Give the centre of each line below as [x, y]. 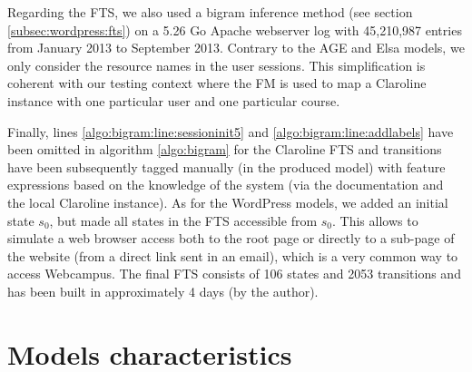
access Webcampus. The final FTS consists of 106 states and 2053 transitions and [234, 274]
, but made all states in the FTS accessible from [183, 220]
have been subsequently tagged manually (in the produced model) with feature [226, 166]
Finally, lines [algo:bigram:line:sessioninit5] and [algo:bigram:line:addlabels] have [231, 131]
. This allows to [375, 220]
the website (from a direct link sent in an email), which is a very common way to [233, 255]
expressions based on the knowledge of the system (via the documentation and [226, 185]
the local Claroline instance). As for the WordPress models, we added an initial [228, 202]
